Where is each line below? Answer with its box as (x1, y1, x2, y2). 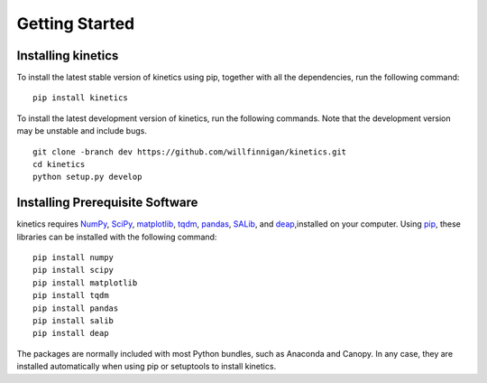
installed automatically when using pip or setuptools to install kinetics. (16, 361, 277, 372)
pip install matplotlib (32, 277, 138, 288)
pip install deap (32, 328, 109, 339)
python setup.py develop (32, 172, 142, 182)
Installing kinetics (16, 48, 119, 63)
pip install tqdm (32, 290, 109, 301)
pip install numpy (32, 253, 115, 263)
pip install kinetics (32, 93, 128, 103)
